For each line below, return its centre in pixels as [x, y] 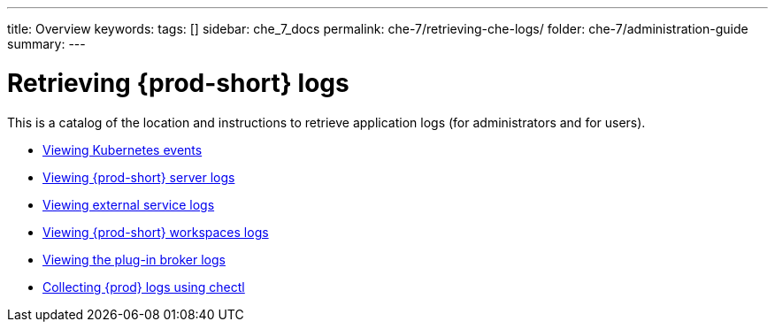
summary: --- [46, 44]
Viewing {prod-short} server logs [139, 177]
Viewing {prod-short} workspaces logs [156, 232]
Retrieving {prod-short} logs [178, 83]
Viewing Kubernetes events [123, 149]
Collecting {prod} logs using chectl [144, 287]
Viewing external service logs [129, 204]
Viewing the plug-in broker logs [134, 259]
